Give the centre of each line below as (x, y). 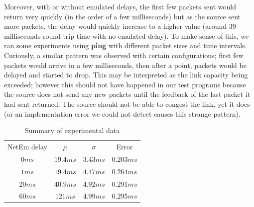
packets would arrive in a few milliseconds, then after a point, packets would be (125, 65)
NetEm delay (27, 146)
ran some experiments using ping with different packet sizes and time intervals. (126, 45)
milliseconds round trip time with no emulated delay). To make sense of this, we (127, 35)
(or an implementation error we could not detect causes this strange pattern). (122, 113)
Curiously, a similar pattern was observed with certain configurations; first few (124, 55)
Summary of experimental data (72, 130)
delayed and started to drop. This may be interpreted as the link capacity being (126, 75)
